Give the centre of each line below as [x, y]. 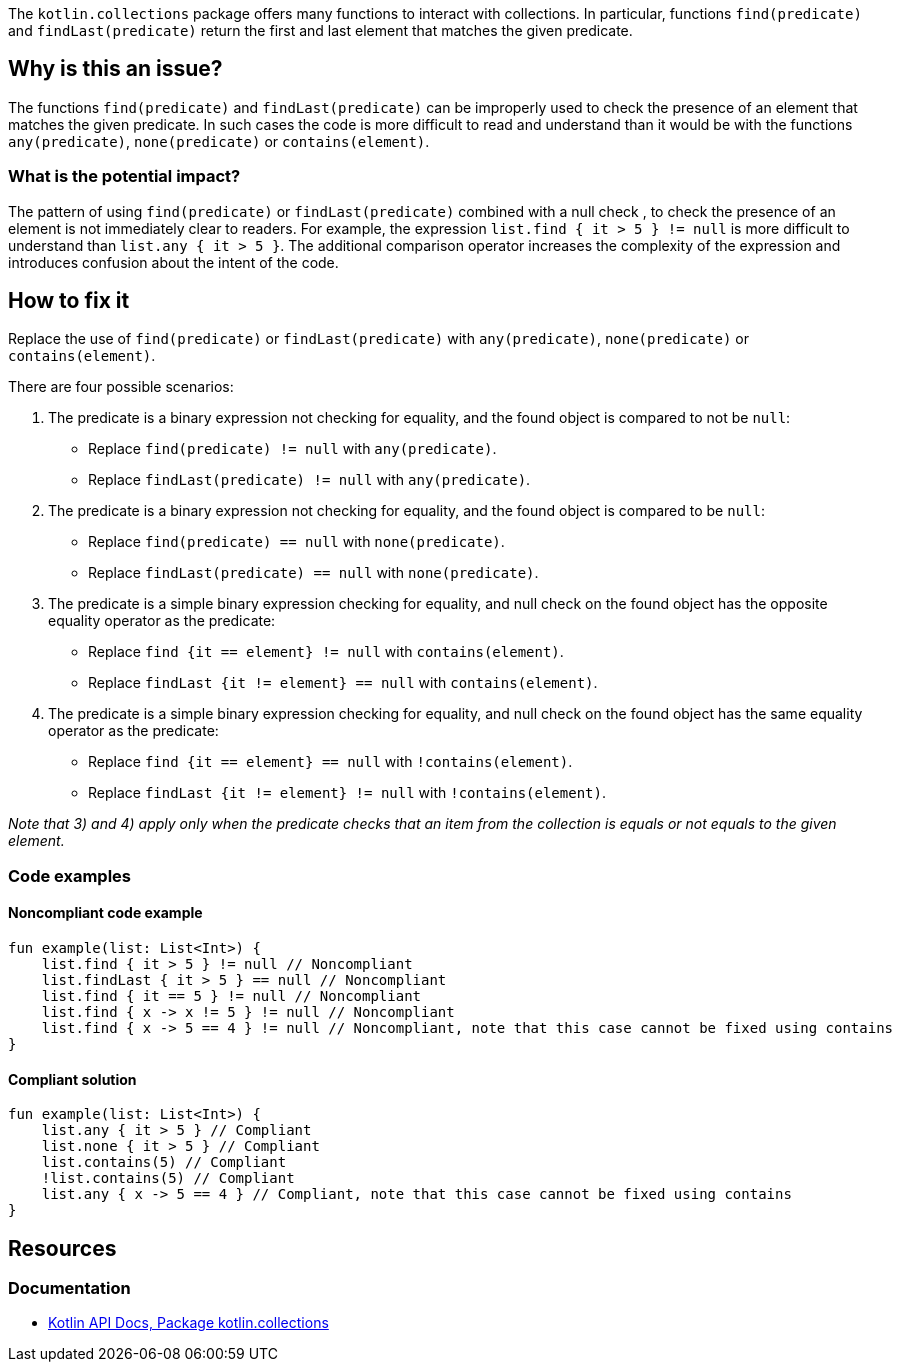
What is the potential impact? [124, 176]
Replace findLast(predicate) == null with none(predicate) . [313, 573]
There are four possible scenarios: [121, 387]
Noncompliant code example [105, 913]
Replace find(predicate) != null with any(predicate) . [292, 449]
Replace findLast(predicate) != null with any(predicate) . [309, 480]
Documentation [69, 1288]
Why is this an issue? [115, 69]
